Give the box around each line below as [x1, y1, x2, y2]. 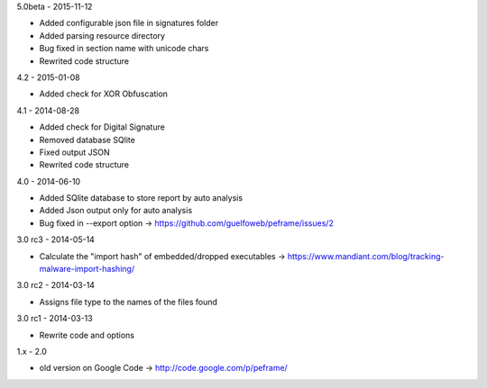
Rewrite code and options [39, 329, 135, 340]
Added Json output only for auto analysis [39, 205, 193, 216]
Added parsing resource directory [39, 30, 166, 41]
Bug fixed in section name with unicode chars [39, 43, 209, 54]
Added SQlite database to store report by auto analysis [39, 193, 243, 203]
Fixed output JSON [39, 147, 110, 158]
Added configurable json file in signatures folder [39, 18, 219, 29]
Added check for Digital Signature [39, 122, 166, 132]
